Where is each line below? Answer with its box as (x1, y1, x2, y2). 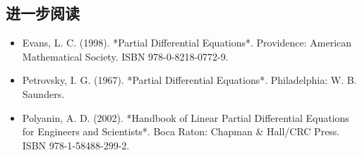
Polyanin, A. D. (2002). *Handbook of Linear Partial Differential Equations (22, 110, 349, 125)
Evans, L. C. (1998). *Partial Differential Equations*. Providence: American (22, 35, 352, 50)
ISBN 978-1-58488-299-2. (22, 137, 130, 152)
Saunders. (22, 86, 65, 101)
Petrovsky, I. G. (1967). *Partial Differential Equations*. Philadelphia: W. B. (22, 73, 357, 87)
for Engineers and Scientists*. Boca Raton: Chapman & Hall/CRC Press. (22, 124, 340, 139)
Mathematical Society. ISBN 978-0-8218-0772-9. (22, 49, 229, 63)
